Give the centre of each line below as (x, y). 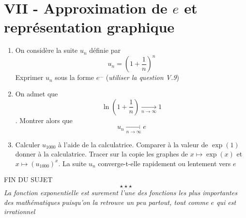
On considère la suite (46, 50)
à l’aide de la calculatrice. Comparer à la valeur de (133, 144)
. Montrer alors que (44, 120)
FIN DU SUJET (28, 179)
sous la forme (74, 77)
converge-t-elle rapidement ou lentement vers (164, 163)
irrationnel (20, 211)
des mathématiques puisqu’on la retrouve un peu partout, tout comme (106, 202)
